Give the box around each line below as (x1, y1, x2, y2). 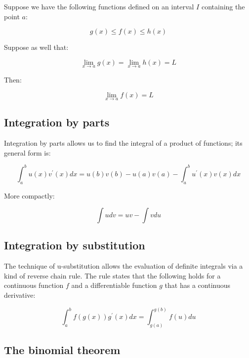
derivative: (4, 290, 36, 300)
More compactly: (4, 190, 55, 200)
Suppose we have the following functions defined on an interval (4, 1, 194, 11)
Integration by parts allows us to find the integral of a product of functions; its (4, 138, 243, 148)
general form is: (4, 147, 51, 158)
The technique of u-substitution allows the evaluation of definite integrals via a (4, 261, 243, 271)
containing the (201, 1, 245, 11)
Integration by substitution (4, 238, 145, 253)
